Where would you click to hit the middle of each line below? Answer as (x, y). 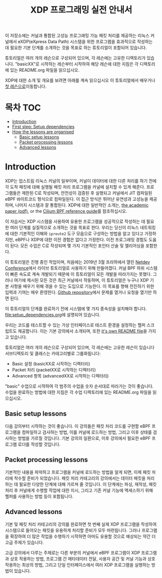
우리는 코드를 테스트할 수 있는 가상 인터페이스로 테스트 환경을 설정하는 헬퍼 (75, 325)
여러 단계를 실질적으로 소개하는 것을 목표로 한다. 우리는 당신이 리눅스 (74, 228)
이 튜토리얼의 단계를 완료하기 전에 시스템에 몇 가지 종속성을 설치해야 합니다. (76, 309)
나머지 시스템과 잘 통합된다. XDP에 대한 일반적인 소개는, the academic (82, 205)
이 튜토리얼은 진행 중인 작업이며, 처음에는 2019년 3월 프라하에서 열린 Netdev (78, 262)
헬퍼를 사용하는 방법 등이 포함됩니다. (39, 496)
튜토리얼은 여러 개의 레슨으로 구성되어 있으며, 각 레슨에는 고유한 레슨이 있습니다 (80, 347)
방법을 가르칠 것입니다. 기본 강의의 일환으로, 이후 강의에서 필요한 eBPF (84, 438)
